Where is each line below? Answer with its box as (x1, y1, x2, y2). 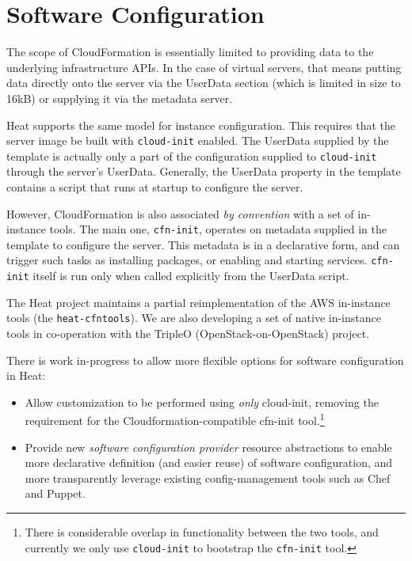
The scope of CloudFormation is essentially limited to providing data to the (6, 44, 374, 60)
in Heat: (6, 367, 46, 384)
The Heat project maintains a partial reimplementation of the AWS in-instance (6, 294, 391, 310)
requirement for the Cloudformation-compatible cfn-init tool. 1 (25, 410, 325, 429)
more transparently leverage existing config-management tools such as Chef (25, 469, 391, 486)
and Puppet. (25, 485, 86, 502)
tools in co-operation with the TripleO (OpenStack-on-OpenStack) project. (6, 325, 369, 341)
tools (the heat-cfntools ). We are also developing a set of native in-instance (6, 309, 381, 326)
